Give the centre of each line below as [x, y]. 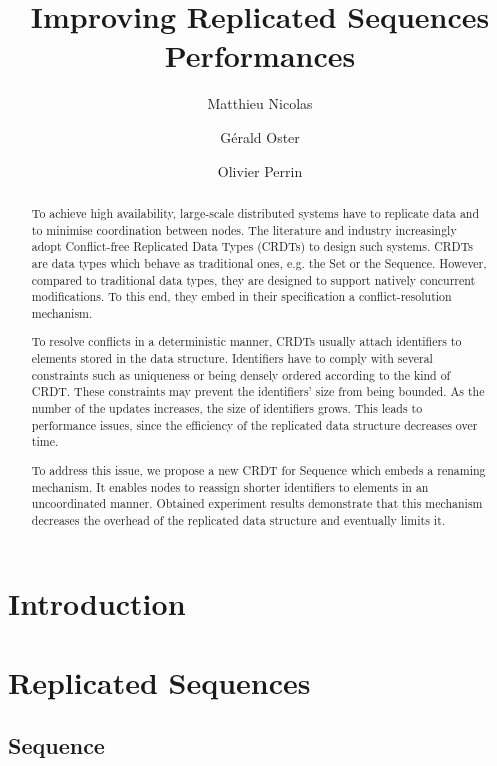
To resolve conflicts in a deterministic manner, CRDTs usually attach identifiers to [246, 341]
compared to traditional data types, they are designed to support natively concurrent [253, 279]
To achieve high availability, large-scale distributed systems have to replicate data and [255, 212]
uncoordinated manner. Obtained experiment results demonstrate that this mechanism [257, 503]
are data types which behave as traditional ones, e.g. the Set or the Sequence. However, [259, 262]
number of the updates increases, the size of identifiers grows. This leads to [227, 408]
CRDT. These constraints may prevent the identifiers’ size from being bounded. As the [258, 391]
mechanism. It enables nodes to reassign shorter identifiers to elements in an [230, 486]
